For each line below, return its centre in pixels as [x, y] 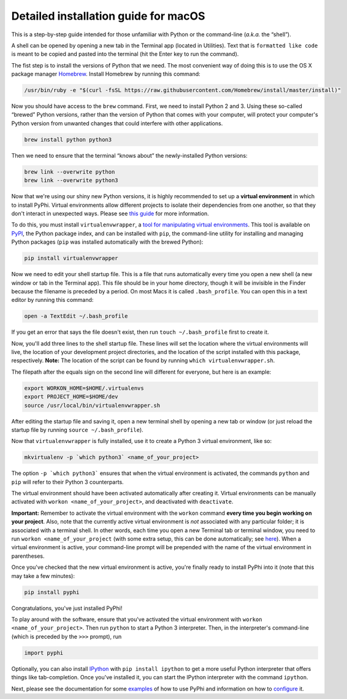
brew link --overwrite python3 [71, 180]
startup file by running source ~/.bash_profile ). [77, 430]
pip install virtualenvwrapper [71, 258]
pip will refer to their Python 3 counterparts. [67, 482]
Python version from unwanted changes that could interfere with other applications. [117, 123]
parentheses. [28, 556]
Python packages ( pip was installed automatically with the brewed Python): [107, 242]
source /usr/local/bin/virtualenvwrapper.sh [92, 405]
